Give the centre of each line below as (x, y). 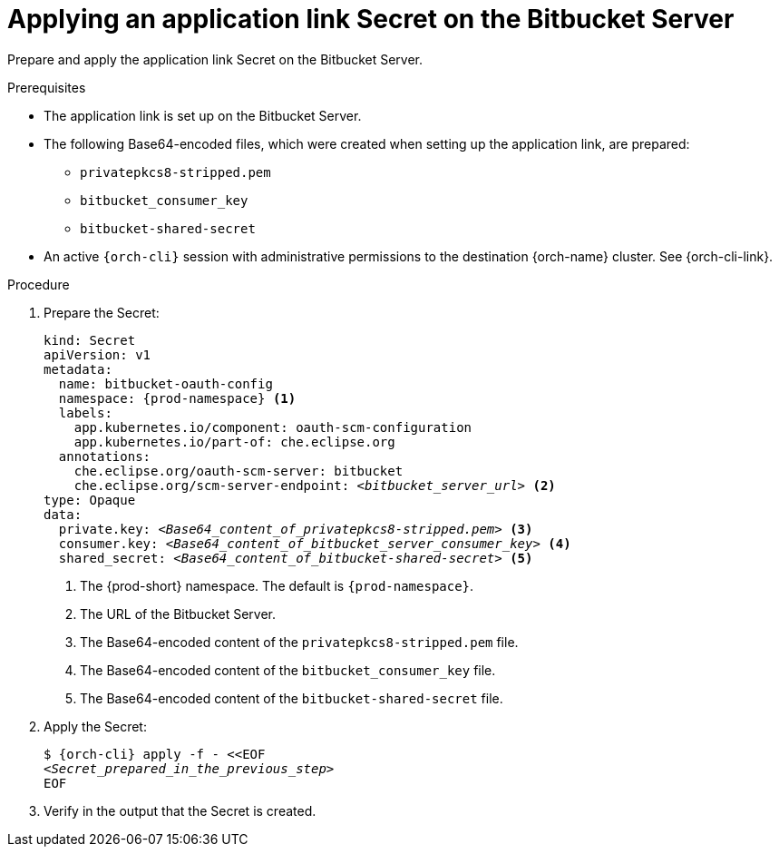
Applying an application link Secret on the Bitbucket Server (371, 19)
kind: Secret (90, 340)
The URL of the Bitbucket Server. (178, 614)
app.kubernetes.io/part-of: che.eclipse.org (234, 442)
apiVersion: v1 (97, 354)
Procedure (39, 284)
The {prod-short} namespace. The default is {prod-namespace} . (277, 585)
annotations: (105, 456)
